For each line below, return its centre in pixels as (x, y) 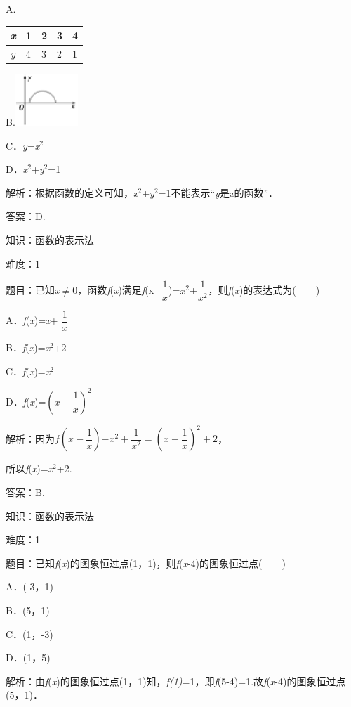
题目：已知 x (33, 290)
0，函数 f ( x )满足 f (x (113, 290)
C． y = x (23, 145)
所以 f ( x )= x (29, 468)
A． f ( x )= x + (32, 320)
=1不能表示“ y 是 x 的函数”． (218, 192)
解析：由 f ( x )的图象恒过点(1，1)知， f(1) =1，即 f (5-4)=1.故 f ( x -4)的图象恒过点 (176, 681)
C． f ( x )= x (28, 371)
